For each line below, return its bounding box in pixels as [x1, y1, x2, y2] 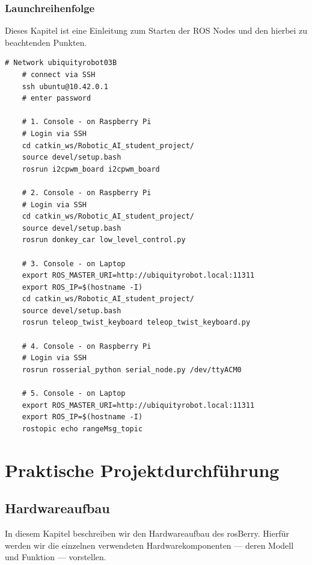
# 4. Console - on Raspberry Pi [22, 342, 151, 351]
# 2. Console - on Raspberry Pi [22, 188, 151, 197]
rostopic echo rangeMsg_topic [22, 424, 143, 433]
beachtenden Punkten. [5, 36, 87, 48]
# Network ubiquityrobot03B [5, 58, 117, 67]
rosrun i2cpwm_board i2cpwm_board [22, 164, 160, 173]
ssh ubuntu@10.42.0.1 [22, 82, 108, 91]
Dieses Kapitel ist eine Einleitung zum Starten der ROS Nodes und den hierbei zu [5, 24, 308, 37]
